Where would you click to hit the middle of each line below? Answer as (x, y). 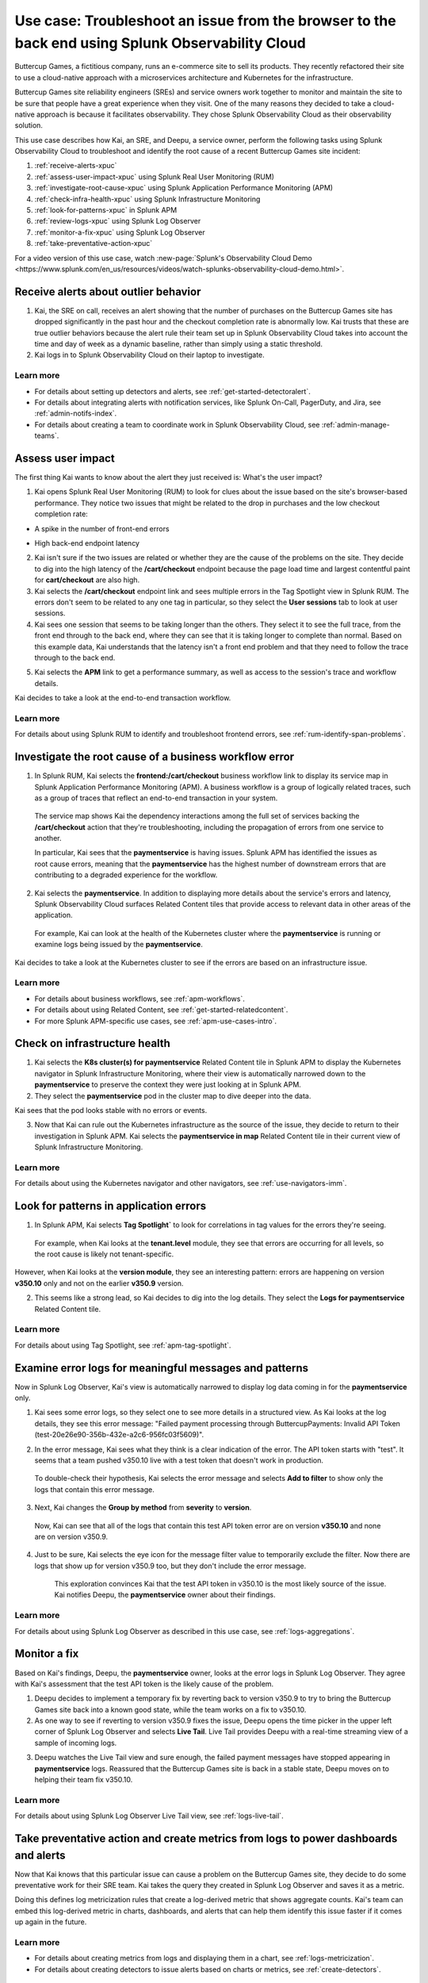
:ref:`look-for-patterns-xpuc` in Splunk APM (106, 210)
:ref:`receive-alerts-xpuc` (76, 166)
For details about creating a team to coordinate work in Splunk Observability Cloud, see (177, 424)
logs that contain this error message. (94, 1489)
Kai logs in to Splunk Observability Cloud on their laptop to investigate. (149, 355)
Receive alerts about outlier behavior (108, 292)
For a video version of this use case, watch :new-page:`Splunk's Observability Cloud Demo (163, 258)
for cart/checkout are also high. (87, 580)
